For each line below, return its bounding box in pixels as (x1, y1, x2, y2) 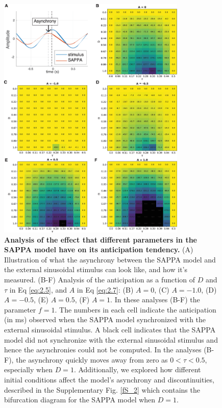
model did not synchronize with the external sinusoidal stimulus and (4, 334, 218, 345)
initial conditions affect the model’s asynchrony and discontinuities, (4, 374, 214, 385)
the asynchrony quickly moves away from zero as (16, 354, 168, 365)
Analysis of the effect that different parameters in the (4, 234, 197, 245)
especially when (4, 364, 53, 375)
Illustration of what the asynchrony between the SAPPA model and (4, 254, 216, 265)
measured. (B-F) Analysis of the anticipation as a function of (4, 274, 195, 284)
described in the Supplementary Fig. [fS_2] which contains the (4, 384, 200, 395)
